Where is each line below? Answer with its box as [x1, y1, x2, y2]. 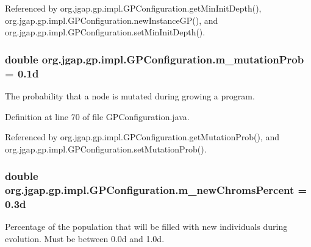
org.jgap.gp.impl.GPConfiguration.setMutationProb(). [5, 142, 207, 155]
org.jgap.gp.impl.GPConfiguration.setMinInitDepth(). [5, 26, 206, 38]
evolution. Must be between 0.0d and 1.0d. [5, 232, 165, 245]
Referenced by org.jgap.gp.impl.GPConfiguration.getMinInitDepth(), [5, 2, 262, 14]
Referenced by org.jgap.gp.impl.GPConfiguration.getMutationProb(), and [5, 131, 280, 143]
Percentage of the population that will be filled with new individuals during [5, 220, 288, 233]
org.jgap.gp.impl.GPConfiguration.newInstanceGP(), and [5, 13, 218, 26]
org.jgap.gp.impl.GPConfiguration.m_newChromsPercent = [5, 182, 307, 198]
